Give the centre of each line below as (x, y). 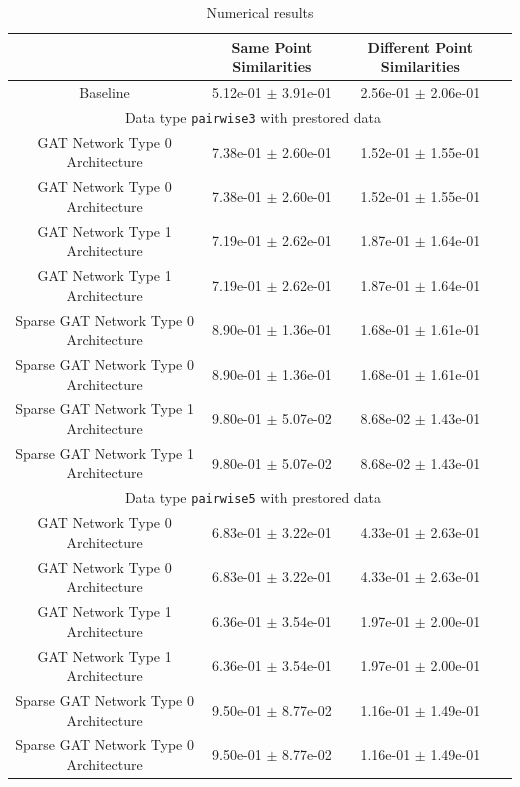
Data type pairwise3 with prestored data (253, 116)
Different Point (420, 46)
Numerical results (260, 12)
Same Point (272, 46)
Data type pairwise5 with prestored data (253, 497)
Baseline (104, 92)
